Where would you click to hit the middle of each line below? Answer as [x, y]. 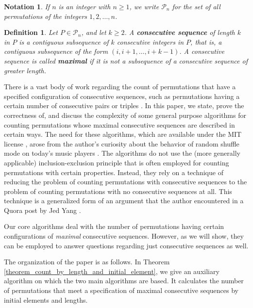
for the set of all [196, 6]
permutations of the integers [46, 16]
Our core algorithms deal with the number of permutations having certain [114, 226]
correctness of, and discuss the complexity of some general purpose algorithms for [125, 115]
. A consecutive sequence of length [180, 32]
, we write [144, 6]
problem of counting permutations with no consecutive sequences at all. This [118, 191]
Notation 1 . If [27, 6]
